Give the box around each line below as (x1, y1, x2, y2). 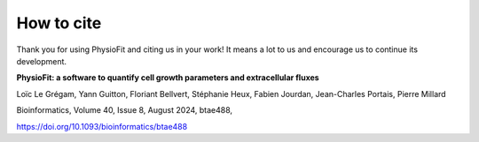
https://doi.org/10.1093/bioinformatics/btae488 (16, 121, 188, 131)
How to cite (16, 13, 102, 33)
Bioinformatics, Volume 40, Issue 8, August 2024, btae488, (16, 105, 233, 116)
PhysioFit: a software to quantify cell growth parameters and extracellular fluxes (16, 72, 319, 83)
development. (16, 56, 67, 66)
